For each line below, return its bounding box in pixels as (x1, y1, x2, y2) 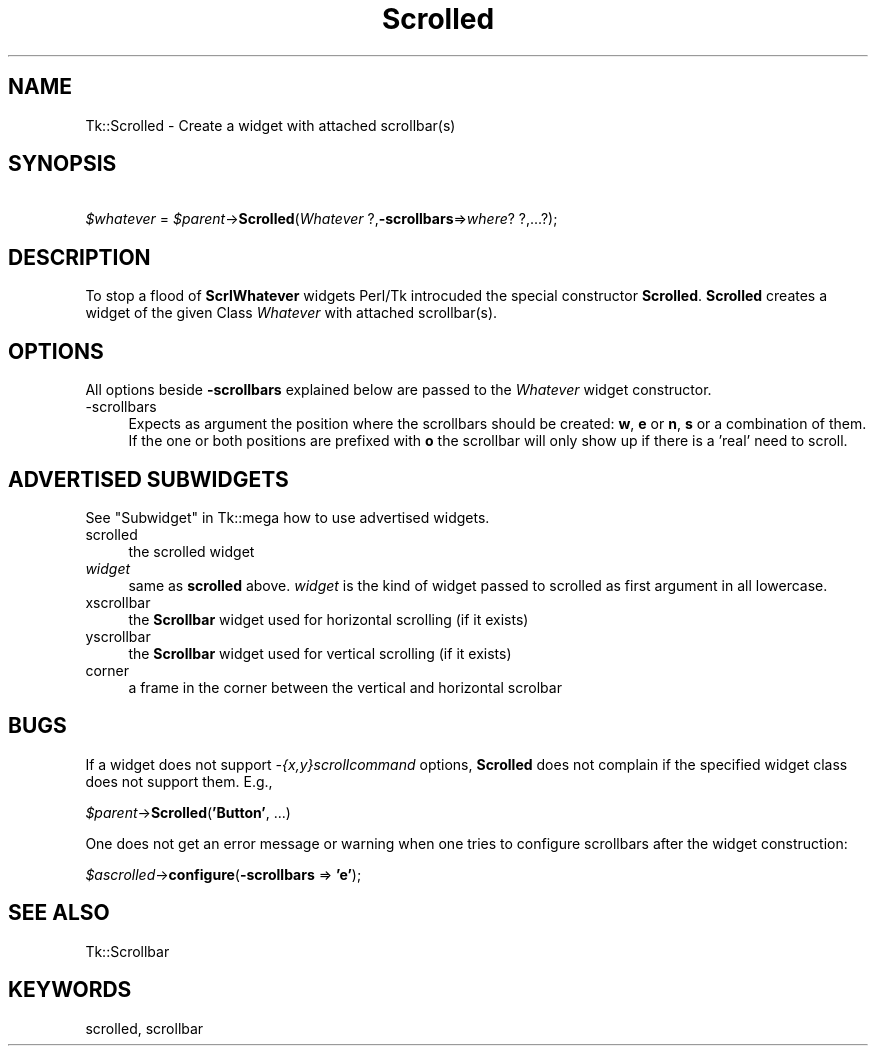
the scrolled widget (128, 542, 255, 560)
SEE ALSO (8, 900, 110, 926)
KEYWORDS (8, 977, 132, 1003)
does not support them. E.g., (85, 772, 273, 790)
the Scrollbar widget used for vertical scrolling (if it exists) (128, 644, 512, 662)
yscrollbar (85, 627, 151, 645)
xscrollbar (85, 593, 151, 611)
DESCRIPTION (8, 244, 151, 270)
